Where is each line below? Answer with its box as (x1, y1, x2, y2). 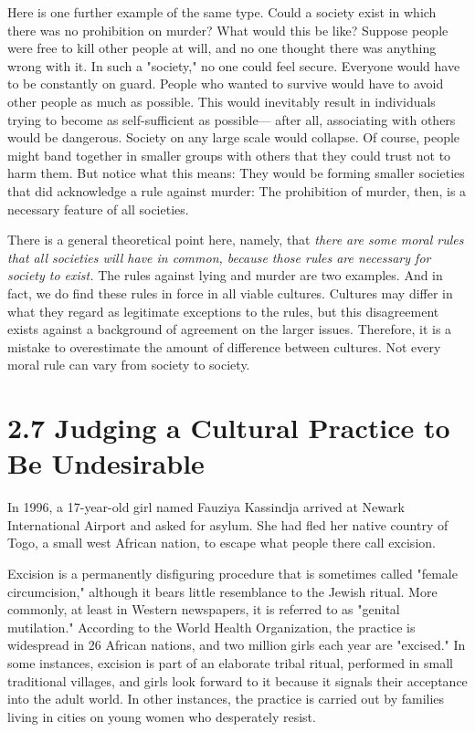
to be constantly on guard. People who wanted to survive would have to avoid (7, 74, 444, 93)
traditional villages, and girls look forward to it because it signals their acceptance (7, 671, 468, 690)
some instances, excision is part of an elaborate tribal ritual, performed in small (7, 653, 453, 672)
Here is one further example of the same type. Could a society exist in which (7, 3, 437, 21)
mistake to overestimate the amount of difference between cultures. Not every (7, 337, 441, 356)
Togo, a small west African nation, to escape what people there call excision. (7, 533, 436, 552)
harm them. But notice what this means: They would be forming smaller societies (7, 163, 465, 183)
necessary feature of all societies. (7, 199, 189, 218)
